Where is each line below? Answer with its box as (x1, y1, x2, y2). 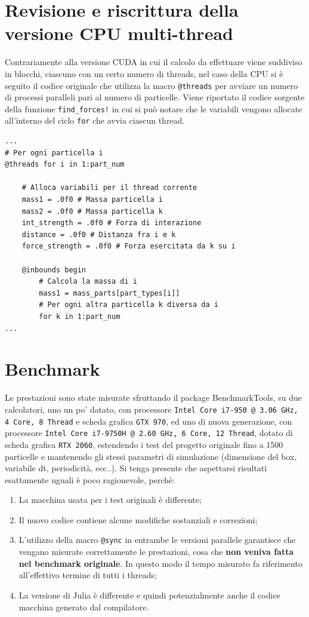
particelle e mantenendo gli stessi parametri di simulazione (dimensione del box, (5, 450, 297, 462)
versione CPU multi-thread (5, 21, 233, 45)
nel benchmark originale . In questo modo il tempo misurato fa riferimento (18, 557, 302, 569)
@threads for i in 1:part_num (5, 160, 125, 169)
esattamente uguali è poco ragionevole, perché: (5, 473, 175, 486)
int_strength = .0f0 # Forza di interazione (21, 219, 202, 228)
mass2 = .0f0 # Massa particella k (21, 207, 163, 216)
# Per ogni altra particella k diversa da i (39, 300, 218, 309)
